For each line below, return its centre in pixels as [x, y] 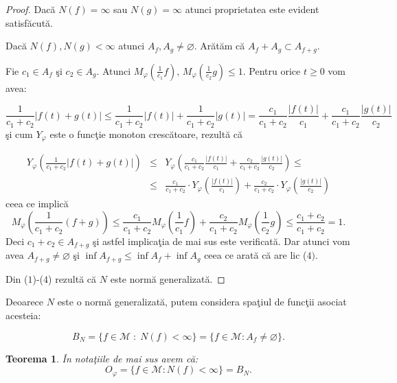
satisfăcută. [29, 22]
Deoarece [25, 302]
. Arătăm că [219, 46]
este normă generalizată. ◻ [168, 278]
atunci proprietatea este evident [252, 9]
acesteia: [23, 315]
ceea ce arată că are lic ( [256, 255]
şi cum [19, 134]
